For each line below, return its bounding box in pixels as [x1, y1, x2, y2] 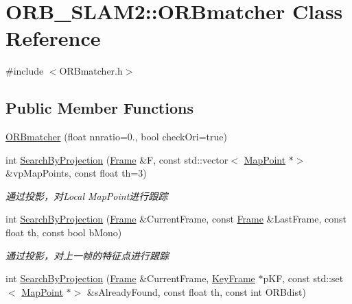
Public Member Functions [5, 97, 193, 118]
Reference [5, 24, 101, 52]
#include [5, 64, 44, 78]
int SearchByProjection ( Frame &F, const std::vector [5, 152, 228, 166]
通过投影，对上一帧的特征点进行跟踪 [5, 248, 169, 262]
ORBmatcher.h [59, 64, 123, 78]
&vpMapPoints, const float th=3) [5, 166, 147, 180]
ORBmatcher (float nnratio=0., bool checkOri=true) [5, 129, 227, 144]
